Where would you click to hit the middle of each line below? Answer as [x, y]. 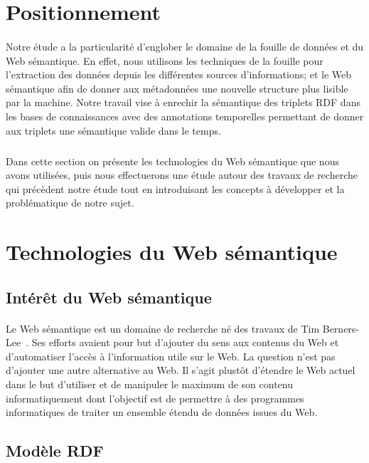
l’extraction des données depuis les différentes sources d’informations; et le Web [179, 74]
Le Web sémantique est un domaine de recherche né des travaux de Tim [163, 328]
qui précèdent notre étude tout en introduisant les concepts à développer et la [175, 188]
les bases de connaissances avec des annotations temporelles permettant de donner [185, 116]
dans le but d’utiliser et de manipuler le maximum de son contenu [149, 384]
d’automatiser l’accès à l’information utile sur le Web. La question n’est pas [171, 356]
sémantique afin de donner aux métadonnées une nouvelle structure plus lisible [177, 88]
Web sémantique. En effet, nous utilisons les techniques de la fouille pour [165, 60]
